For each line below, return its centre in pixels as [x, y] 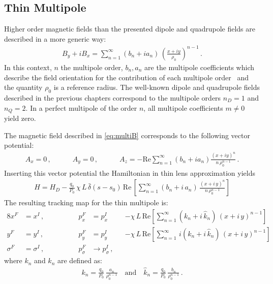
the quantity [23, 87]
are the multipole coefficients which [199, 67]
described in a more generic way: [55, 38]
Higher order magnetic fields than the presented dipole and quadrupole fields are [130, 29]
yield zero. [20, 118]
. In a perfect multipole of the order [81, 107]
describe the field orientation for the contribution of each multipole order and [127, 77]
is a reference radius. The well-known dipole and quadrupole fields [157, 87]
